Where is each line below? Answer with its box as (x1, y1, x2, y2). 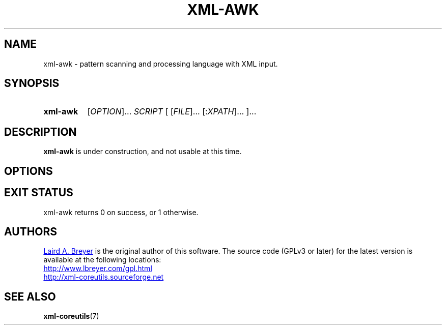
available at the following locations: (43, 255, 161, 264)
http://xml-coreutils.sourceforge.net (43, 273, 164, 282)
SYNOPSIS (4, 77, 60, 90)
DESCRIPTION (4, 125, 77, 138)
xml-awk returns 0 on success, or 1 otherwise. (43, 207, 199, 217)
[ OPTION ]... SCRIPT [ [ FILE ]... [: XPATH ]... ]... (87, 106, 257, 117)
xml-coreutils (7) (43, 312, 99, 321)
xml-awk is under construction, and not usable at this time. (43, 147, 242, 156)
